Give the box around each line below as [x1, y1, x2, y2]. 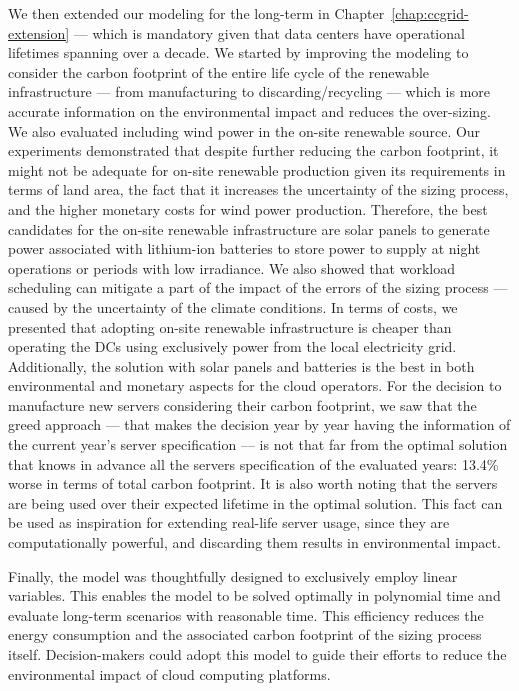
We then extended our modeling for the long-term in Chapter [8, 3, 385, 23]
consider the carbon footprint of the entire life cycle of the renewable [8, 61, 430, 82]
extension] [8, 22, 70, 43]
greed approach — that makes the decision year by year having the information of [8, 414, 511, 435]
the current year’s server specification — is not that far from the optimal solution [8, 434, 508, 455]
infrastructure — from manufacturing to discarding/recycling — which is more [8, 81, 491, 102]
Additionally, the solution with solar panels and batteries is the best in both [8, 355, 475, 376]
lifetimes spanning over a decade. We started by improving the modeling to [8, 42, 469, 63]
